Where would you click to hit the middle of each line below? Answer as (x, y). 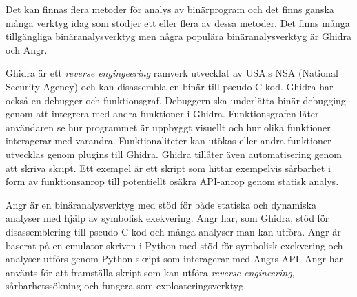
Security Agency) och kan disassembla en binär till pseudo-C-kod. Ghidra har (170, 86)
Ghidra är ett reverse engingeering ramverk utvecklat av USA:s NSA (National (172, 73)
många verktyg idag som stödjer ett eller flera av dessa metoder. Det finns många (178, 22)
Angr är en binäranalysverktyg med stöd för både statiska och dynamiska (161, 204)
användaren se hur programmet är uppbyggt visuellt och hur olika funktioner (168, 127)
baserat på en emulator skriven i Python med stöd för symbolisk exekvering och (174, 245)
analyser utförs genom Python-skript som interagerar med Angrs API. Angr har (174, 259)
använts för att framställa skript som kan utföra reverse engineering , (150, 272)
